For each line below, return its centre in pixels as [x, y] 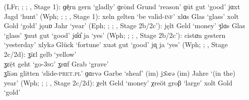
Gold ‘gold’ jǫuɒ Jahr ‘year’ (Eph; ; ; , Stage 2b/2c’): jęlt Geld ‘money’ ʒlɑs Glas [125, 25]
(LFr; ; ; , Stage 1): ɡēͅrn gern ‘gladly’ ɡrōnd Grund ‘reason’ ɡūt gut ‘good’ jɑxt [122, 6]
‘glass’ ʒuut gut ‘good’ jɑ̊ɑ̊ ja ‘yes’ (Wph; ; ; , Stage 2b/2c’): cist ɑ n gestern [115, 35]
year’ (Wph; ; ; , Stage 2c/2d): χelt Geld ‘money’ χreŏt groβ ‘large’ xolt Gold [118, 82]
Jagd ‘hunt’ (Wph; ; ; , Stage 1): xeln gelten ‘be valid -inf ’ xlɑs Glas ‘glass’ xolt [121, 16]
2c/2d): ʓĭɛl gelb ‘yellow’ [40, 54]
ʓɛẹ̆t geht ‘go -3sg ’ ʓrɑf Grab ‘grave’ [56, 63]
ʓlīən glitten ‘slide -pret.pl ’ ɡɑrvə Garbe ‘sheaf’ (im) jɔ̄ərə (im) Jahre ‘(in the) [120, 73]
